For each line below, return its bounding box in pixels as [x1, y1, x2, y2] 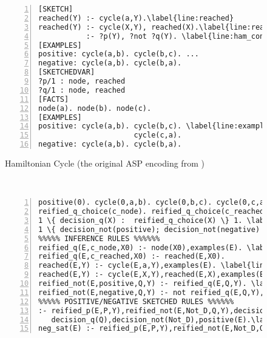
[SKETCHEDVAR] [38, 68, 95, 77]
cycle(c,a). [133, 131, 182, 140]
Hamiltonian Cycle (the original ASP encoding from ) [5, 157, 204, 169]
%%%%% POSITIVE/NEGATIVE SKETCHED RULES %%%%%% [38, 297, 234, 306]
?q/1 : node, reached [38, 85, 126, 94]
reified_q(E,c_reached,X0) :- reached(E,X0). [38, 252, 225, 261]
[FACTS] [38, 94, 69, 104]
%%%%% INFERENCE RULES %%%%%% [38, 234, 160, 243]
